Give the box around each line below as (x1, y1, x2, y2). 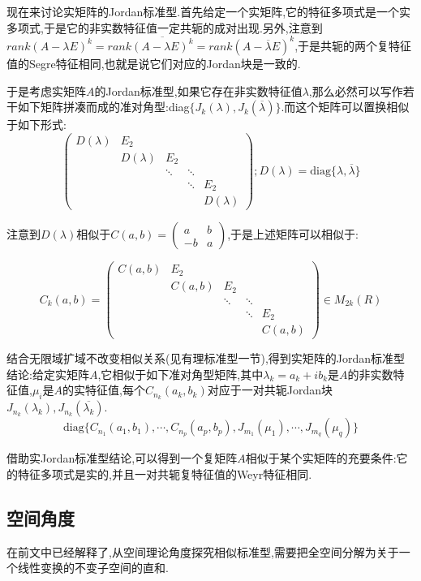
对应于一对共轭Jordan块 (207, 381, 333, 398)
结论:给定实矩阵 (6, 365, 89, 382)
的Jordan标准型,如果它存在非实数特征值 (94, 82, 303, 99)
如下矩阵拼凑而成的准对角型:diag (17, 98, 190, 115)
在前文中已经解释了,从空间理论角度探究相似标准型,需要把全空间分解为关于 (6, 543, 399, 560)
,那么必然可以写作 (308, 82, 403, 99)
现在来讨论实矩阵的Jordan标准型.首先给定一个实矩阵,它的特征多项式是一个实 (6, 3, 411, 19)
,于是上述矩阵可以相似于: (227, 226, 359, 243)
